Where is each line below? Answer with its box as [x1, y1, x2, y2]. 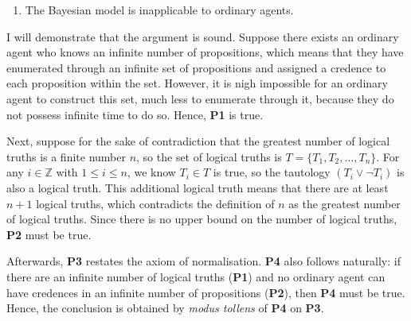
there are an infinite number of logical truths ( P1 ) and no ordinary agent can [6, 268, 386, 284]
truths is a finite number [6, 148, 126, 164]
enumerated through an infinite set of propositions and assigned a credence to [6, 59, 386, 75]
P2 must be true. [6, 226, 92, 242]
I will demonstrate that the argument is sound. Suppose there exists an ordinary [6, 28, 399, 44]
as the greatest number [288, 195, 401, 211]
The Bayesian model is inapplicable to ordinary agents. [25, 2, 294, 17]
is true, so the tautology [213, 164, 331, 180]
